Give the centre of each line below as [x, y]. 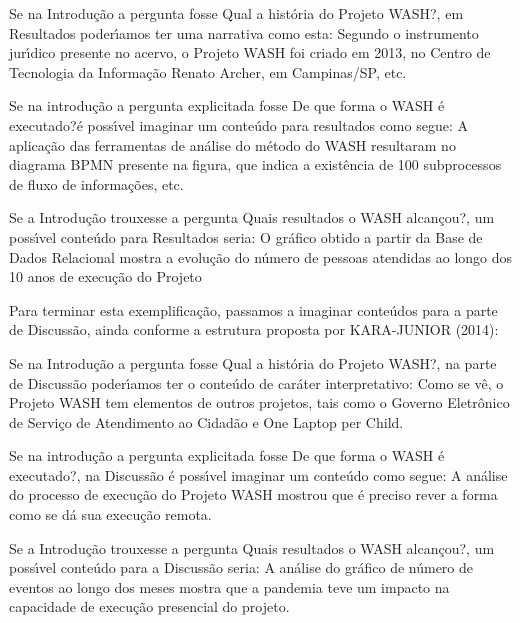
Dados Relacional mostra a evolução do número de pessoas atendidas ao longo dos [261, 256]
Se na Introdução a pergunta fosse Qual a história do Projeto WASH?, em [236, 13]
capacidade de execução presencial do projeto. [149, 606]
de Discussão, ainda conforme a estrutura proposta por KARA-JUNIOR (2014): [254, 329]
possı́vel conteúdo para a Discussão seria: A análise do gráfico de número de [241, 567]
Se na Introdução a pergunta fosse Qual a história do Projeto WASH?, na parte [253, 362]
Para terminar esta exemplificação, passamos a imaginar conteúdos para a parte [253, 309]
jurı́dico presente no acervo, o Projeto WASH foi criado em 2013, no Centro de [250, 52]
